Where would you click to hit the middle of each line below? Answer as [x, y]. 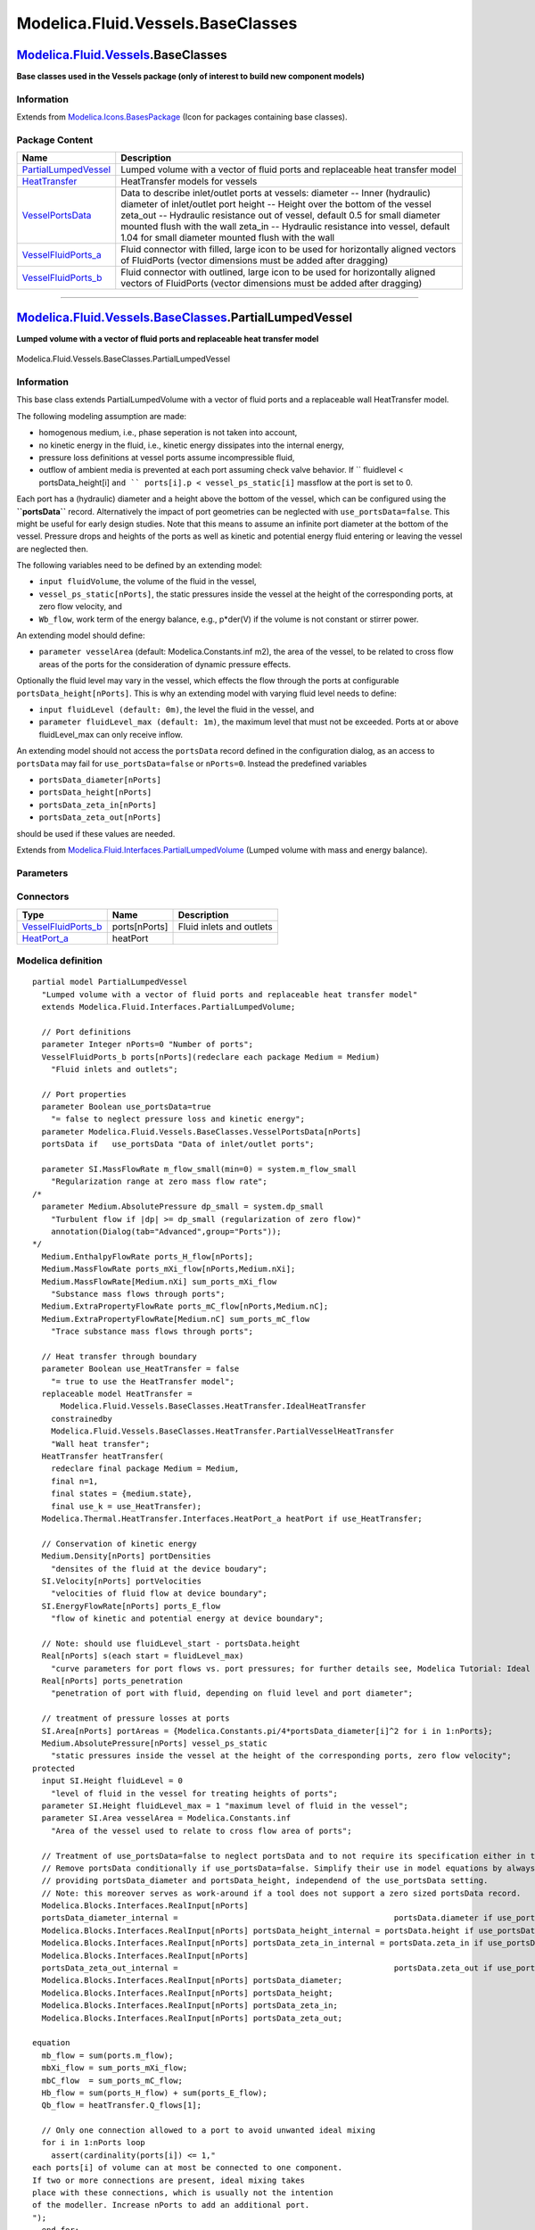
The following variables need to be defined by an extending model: [140, 566]
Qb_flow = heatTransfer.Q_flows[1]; [122, 2106]
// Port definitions [86, 1032]
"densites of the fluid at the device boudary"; [159, 1569]
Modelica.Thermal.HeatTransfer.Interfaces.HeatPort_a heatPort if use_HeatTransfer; [232, 1518]
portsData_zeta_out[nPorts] [100, 818]
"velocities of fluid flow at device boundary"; [159, 1594]
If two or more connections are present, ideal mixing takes [169, 2180]
